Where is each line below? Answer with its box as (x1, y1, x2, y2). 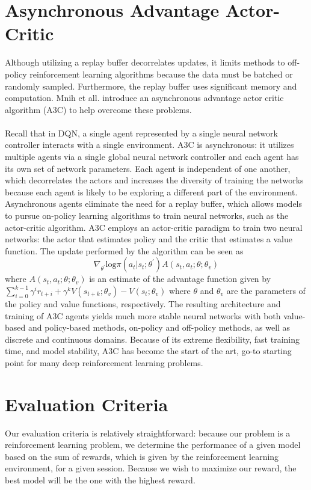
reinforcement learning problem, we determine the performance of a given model (5, 438, 301, 451)
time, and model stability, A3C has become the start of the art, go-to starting (5, 345, 292, 357)
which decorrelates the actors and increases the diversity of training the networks (5, 174, 304, 186)
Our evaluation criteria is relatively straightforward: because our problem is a (5, 426, 291, 439)
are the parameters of (226, 284, 306, 296)
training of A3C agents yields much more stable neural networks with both (5, 309, 281, 322)
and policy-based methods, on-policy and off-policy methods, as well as (28, 321, 291, 334)
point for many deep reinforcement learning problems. (5, 356, 203, 369)
